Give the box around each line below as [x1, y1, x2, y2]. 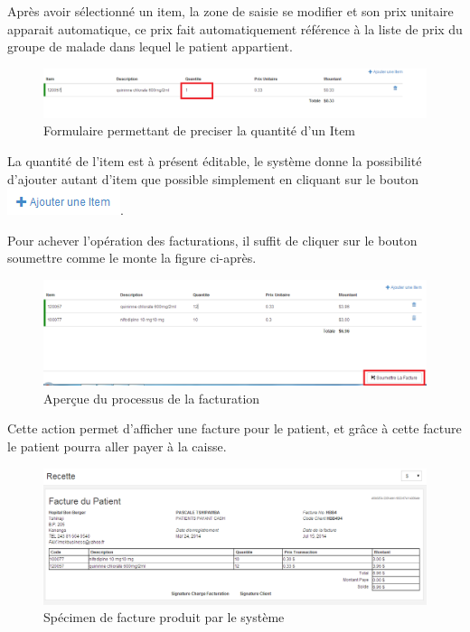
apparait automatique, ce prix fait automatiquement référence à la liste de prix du [7, 19, 463, 38]
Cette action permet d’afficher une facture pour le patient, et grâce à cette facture [7, 419, 462, 438]
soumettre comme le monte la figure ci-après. [7, 248, 257, 267]
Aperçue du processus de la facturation [43, 388, 260, 407]
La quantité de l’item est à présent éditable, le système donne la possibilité [7, 152, 422, 171]
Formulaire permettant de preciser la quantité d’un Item [43, 121, 356, 140]
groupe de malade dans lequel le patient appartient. [7, 37, 293, 56]
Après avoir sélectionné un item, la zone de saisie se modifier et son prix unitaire [7, 2, 454, 20]
